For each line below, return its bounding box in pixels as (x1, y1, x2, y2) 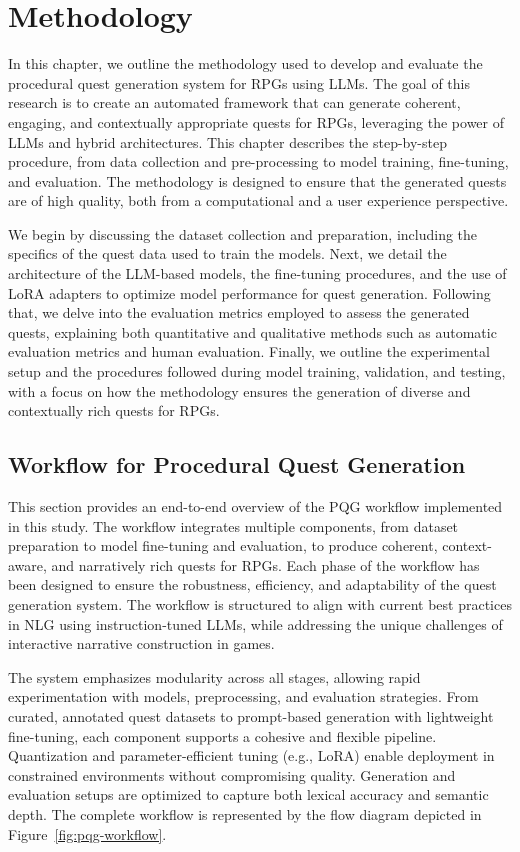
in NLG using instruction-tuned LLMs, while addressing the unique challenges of (8, 613, 503, 634)
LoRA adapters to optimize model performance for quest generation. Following (8, 282, 491, 303)
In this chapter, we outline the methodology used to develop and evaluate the (8, 53, 483, 74)
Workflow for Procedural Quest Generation (8, 449, 466, 480)
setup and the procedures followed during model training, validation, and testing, (8, 361, 506, 382)
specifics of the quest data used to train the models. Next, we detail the (8, 243, 447, 264)
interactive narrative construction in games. (8, 633, 275, 654)
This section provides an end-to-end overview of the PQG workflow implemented (8, 496, 503, 517)
